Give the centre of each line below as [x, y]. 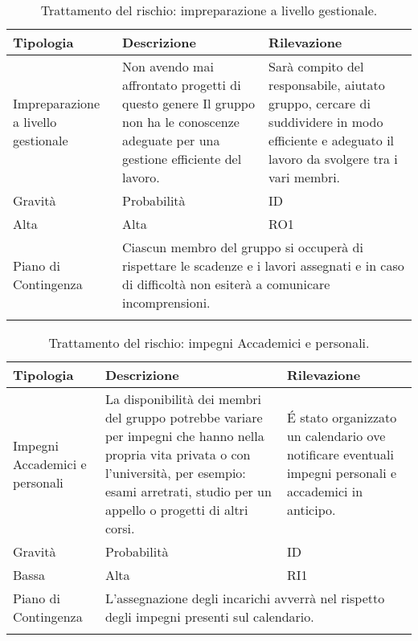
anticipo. [311, 510]
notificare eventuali [340, 454]
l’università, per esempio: [175, 473]
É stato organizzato [342, 417]
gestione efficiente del [182, 159]
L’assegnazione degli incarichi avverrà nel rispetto [245, 598]
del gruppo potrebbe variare [184, 417]
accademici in [325, 491]
